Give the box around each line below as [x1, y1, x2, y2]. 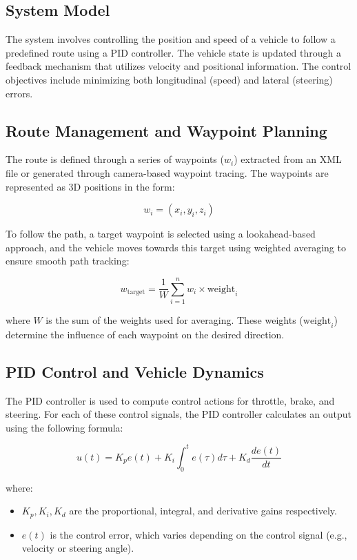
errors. [6, 86, 33, 100]
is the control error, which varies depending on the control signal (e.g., [50, 527, 347, 541]
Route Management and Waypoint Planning [6, 119, 327, 141]
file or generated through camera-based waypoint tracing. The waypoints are [6, 165, 329, 180]
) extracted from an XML [234, 152, 342, 166]
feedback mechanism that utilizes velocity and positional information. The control [6, 59, 351, 73]
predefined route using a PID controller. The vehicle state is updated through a [6, 45, 341, 59]
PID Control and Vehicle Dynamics [6, 360, 264, 382]
